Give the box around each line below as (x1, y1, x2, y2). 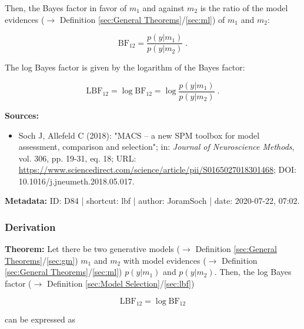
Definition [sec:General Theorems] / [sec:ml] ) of (59, 13, 225, 25)
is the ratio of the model (200, 2, 288, 14)
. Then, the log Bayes (214, 266, 292, 278)
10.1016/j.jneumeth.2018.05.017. (18, 174, 135, 187)
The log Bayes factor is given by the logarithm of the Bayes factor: (5, 61, 245, 73)
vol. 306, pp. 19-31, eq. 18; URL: (18, 152, 136, 164)
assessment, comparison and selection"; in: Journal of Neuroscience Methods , (18, 140, 295, 153)
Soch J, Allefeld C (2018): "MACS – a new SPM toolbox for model (18, 129, 260, 141)
